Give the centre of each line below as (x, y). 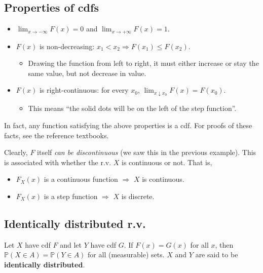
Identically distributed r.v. (75, 223)
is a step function (71, 196)
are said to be (217, 255)
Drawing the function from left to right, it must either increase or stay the (143, 63)
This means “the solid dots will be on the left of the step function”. (132, 108)
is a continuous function (81, 179)
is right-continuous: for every (84, 90)
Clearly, (16, 152)
